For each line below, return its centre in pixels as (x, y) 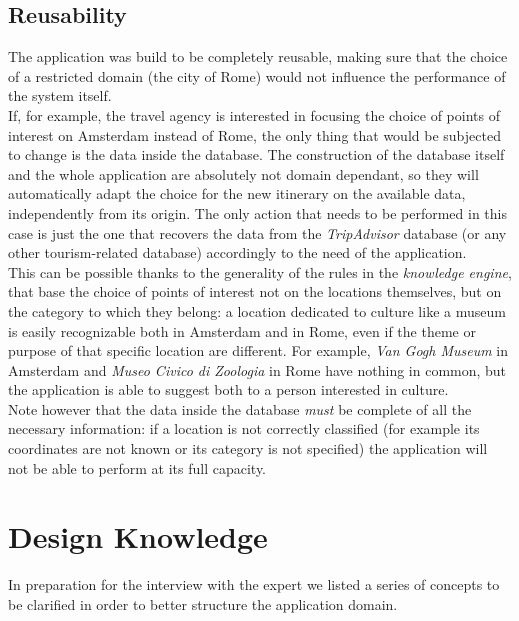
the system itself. (60, 95)
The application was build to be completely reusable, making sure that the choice (258, 56)
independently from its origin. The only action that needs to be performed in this (257, 212)
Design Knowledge (138, 536)
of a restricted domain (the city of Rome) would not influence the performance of (257, 75)
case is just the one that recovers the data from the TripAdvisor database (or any (257, 232)
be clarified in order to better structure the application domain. (203, 603)
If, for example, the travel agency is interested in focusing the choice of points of (254, 114)
